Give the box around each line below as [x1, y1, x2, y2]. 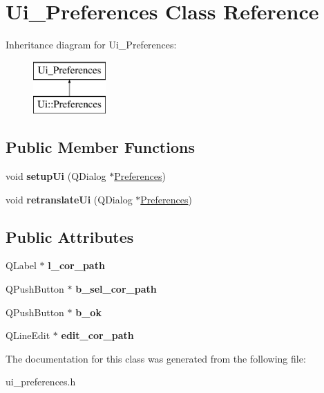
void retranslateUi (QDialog [6, 192, 133, 206]
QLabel [6, 258, 37, 273]
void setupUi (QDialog [6, 169, 106, 183]
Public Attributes [6, 226, 134, 247]
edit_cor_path [61, 328, 134, 342]
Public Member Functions [6, 136, 195, 158]
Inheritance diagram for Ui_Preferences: [6, 37, 177, 52]
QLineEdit [6, 328, 50, 342]
